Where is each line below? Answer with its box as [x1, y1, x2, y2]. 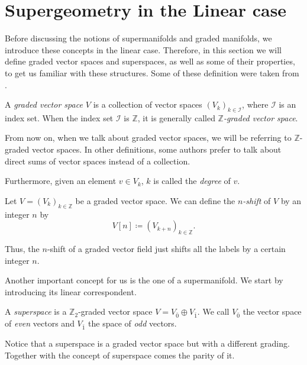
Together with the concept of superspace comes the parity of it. [5, 348, 235, 361]
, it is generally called [137, 111, 215, 124]
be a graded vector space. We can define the [75, 194, 235, 206]
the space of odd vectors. [88, 317, 177, 330]
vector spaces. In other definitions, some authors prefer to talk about [31, 143, 282, 156]
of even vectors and [5, 317, 75, 330]
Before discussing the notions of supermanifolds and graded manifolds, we [5, 32, 272, 44]
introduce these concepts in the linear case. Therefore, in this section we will [5, 43, 282, 56]
